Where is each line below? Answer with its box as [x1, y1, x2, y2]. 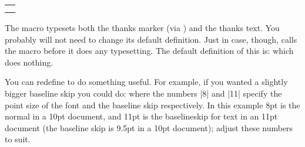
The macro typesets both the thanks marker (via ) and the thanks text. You [5, 22, 280, 33]
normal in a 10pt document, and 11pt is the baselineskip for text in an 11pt [5, 110, 278, 122]
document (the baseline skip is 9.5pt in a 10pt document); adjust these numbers [5, 121, 293, 134]
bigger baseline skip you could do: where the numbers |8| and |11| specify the [5, 87, 282, 99]
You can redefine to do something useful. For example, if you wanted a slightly [5, 76, 288, 88]
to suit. [5, 133, 31, 145]
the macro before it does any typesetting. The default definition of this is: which [5, 45, 294, 57]
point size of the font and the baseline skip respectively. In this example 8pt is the [5, 98, 300, 111]
